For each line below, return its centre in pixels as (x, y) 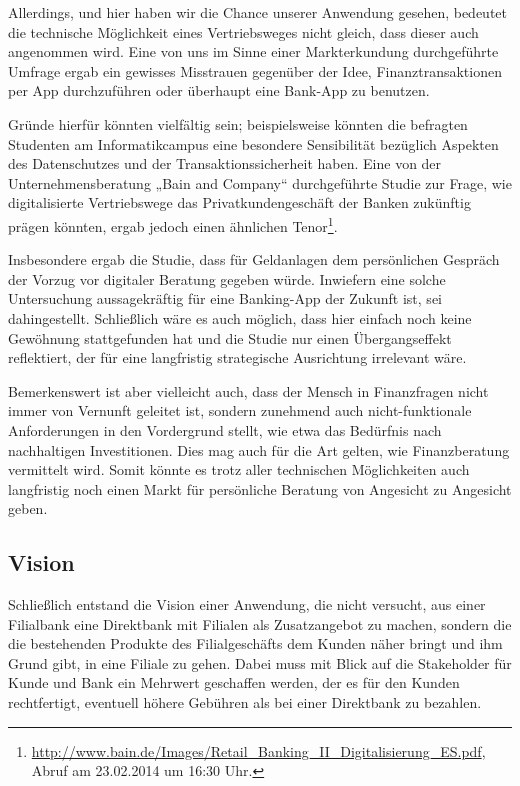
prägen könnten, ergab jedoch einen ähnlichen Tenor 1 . (173, 224)
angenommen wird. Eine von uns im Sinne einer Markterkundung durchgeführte (253, 51)
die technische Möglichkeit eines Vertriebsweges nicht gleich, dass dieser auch (243, 31)
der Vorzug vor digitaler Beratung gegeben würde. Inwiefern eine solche (227, 278)
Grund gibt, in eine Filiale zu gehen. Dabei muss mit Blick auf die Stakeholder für (260, 662)
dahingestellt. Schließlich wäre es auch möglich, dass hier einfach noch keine (240, 317)
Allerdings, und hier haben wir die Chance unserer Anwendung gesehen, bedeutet (258, 12)
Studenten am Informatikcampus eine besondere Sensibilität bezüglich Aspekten (253, 143)
